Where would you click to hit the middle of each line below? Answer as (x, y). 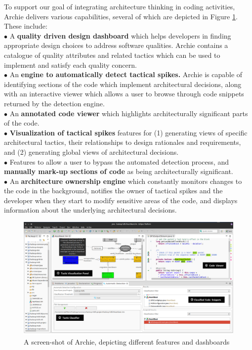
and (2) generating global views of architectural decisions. (91, 152)
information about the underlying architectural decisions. (90, 210)
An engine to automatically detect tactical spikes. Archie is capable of (126, 74)
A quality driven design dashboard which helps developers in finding (120, 35)
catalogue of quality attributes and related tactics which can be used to (112, 55)
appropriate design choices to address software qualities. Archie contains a (116, 45)
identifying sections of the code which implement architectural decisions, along (123, 84)
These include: (26, 26)
